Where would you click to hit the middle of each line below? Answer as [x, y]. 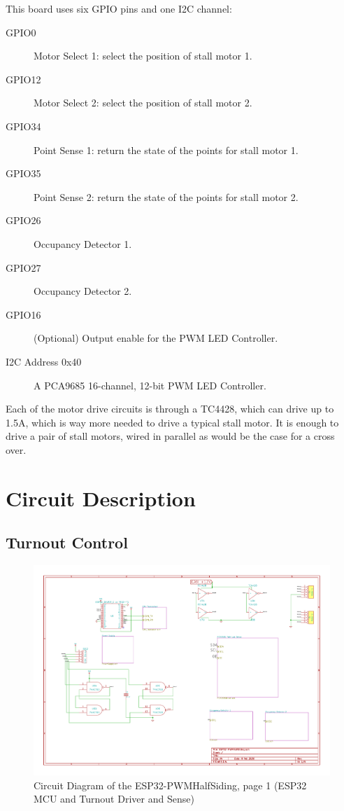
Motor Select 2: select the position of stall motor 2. [143, 103]
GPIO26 [23, 220]
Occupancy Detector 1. [83, 243]
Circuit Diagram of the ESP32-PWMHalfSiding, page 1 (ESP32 [170, 785]
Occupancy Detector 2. [83, 291]
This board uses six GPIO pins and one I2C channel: [119, 8]
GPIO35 [23, 173]
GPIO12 [23, 79]
